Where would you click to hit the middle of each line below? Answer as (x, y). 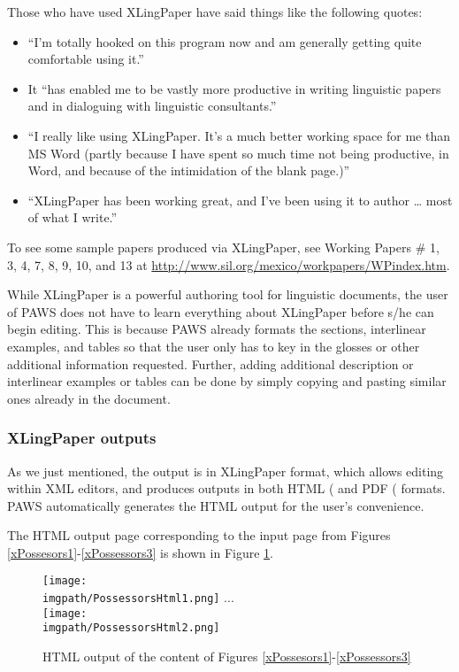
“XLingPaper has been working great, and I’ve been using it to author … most (240, 200)
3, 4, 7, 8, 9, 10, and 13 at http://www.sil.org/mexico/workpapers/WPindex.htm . (229, 264)
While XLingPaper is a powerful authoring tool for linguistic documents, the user (228, 294)
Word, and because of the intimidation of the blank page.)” (189, 170)
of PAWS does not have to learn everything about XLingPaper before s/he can (221, 311)
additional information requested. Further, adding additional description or (210, 363)
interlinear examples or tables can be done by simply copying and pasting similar (227, 381)
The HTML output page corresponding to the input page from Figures (199, 535)
